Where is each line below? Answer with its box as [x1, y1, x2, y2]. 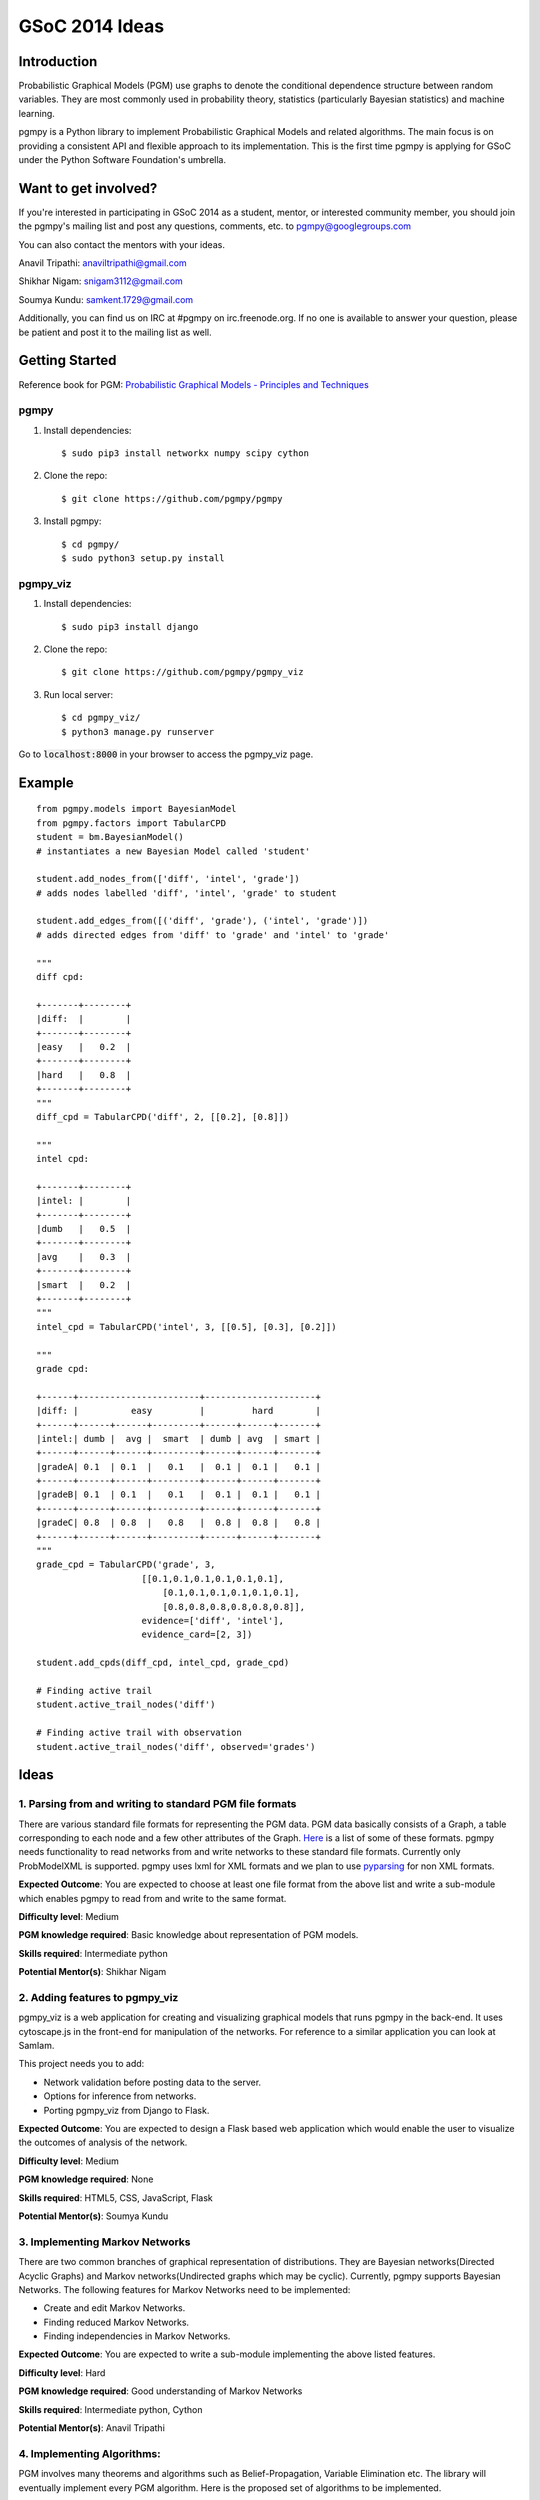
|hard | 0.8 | [36, 1069, 132, 1080]
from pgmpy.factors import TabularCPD [36, 817, 227, 829]
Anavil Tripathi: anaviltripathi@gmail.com [18, 257, 187, 269]
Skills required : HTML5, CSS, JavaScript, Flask [18, 2191, 214, 2204]
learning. [18, 107, 55, 119]
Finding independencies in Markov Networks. [43, 2330, 231, 2342]
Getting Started [18, 352, 117, 369]
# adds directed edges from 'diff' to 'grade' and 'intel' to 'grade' [36, 929, 390, 940]
